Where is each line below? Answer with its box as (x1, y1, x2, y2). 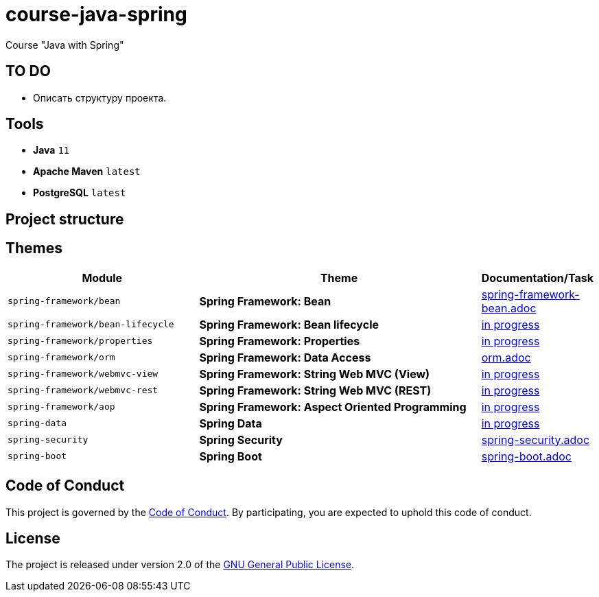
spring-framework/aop (8, 401, 115, 412)
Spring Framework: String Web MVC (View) (199, 366, 430, 381)
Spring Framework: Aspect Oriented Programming (199, 399, 467, 414)
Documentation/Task (481, 270, 594, 285)
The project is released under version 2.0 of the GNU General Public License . (5, 559, 355, 571)
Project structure (5, 210, 124, 228)
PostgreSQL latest (33, 187, 126, 199)
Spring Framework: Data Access (199, 350, 371, 364)
